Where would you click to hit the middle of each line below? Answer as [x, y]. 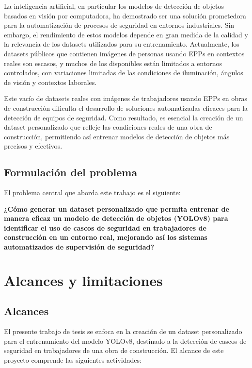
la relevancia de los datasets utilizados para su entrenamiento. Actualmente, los [122, 44]
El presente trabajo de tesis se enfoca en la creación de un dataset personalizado [123, 331]
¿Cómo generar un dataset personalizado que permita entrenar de [117, 209]
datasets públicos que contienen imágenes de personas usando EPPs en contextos [124, 53]
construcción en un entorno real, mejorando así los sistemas [106, 237]
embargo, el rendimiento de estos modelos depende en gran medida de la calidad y [126, 34]
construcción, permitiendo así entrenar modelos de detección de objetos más [117, 136]
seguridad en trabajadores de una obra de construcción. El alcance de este [114, 350]
